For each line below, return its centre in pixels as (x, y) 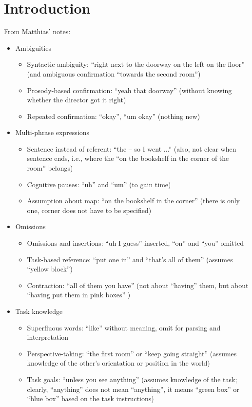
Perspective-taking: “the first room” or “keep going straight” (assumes (132, 353)
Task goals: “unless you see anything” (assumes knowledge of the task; (132, 379)
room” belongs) (50, 168)
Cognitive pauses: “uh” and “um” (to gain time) (99, 184)
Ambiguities (33, 48)
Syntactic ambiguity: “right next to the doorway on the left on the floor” (136, 64)
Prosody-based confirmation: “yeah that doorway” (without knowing (129, 90)
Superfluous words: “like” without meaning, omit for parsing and (124, 327)
